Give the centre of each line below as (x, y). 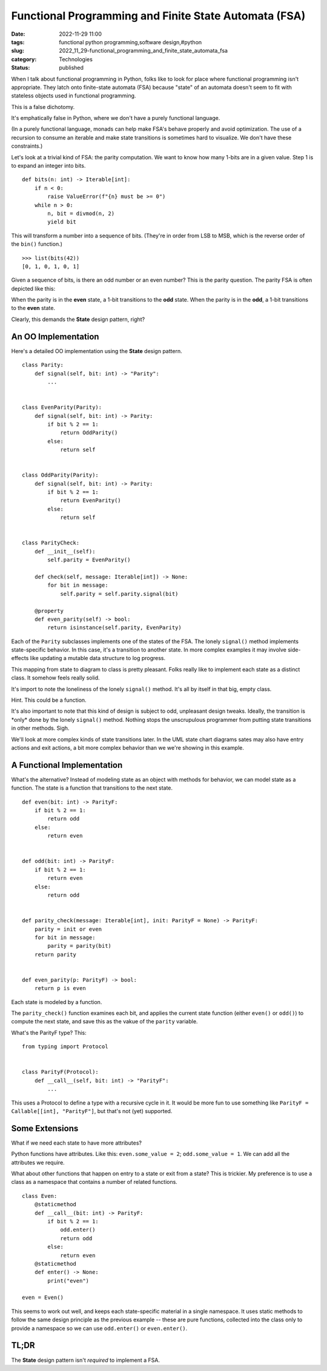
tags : (18, 42)
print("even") (68, 1280)
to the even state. (33, 308)
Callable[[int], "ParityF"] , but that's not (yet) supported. (92, 1111)
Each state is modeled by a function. (57, 1002)
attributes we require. (38, 1162)
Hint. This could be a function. (49, 700)
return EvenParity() (91, 500)
